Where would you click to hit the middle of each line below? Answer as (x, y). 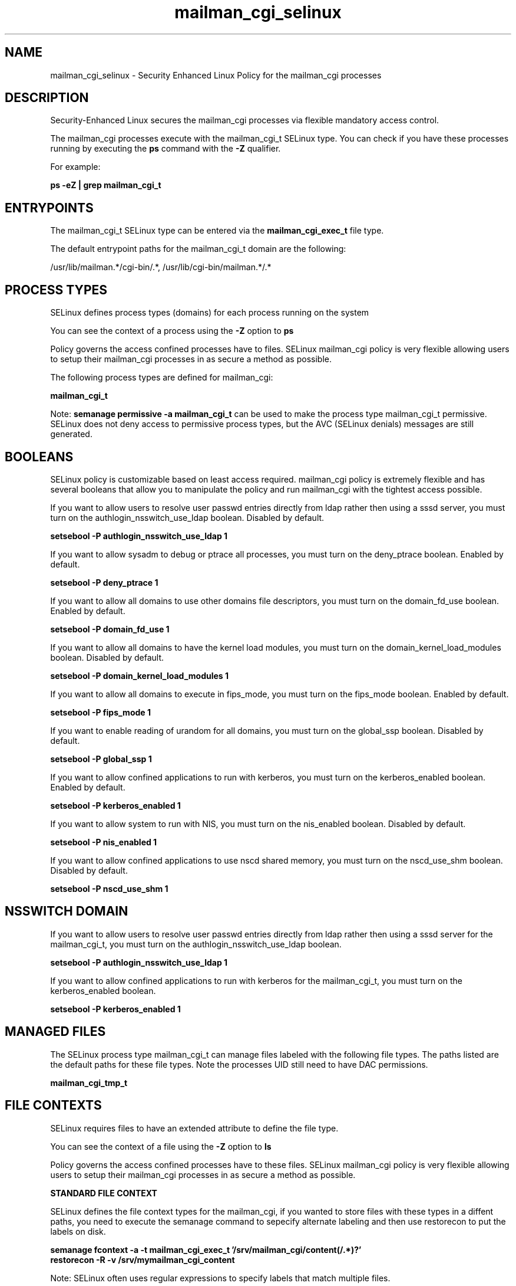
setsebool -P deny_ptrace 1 (104, 582)
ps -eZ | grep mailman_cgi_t (106, 185)
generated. (71, 434)
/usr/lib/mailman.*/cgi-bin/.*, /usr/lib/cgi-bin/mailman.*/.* (161, 267)
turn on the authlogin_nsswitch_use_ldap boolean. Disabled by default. (187, 517)
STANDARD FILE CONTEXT (104, 1193)
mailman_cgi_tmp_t (89, 1082)
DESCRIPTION (47, 98)
